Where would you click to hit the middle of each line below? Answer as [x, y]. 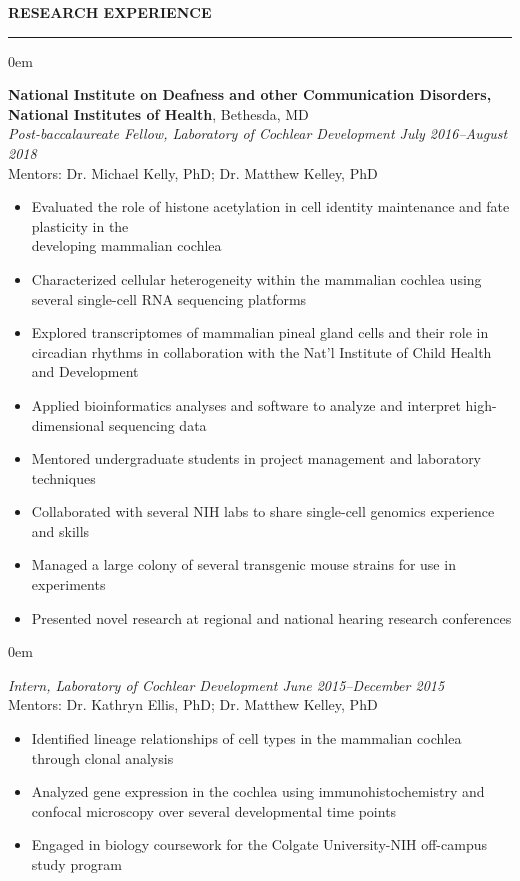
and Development [85, 371]
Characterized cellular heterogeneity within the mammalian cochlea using [256, 278]
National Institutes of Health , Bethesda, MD [158, 113]
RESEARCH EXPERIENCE [110, 12]
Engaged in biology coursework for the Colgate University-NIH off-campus [259, 844]
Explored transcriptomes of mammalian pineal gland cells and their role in [260, 332]
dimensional [68, 424]
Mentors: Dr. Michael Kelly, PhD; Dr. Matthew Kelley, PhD [193, 172]
